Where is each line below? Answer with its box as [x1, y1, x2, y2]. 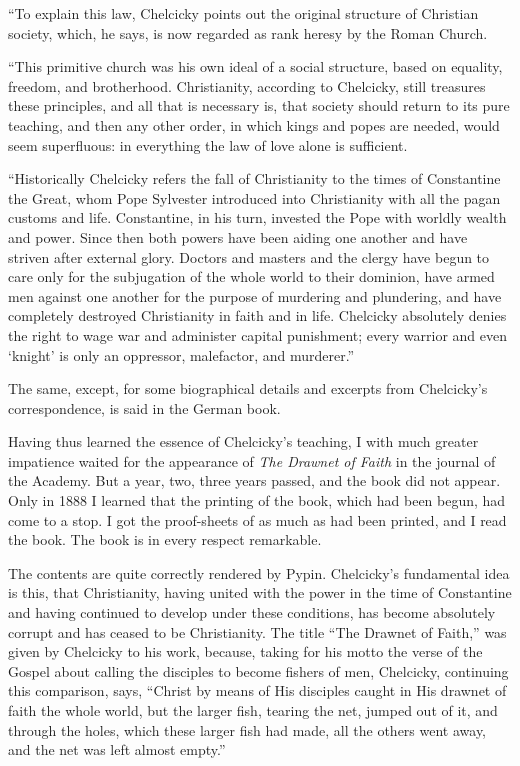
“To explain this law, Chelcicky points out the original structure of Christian [8, 3, 479, 23]
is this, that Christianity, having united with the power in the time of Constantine [8, 582, 512, 603]
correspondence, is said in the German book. [8, 397, 281, 418]
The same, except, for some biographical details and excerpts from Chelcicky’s [8, 378, 488, 399]
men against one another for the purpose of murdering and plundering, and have [8, 285, 502, 306]
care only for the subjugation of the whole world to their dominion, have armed [8, 266, 495, 287]
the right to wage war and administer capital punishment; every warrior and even [8, 324, 507, 345]
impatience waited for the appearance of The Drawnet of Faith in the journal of [8, 450, 496, 471]
